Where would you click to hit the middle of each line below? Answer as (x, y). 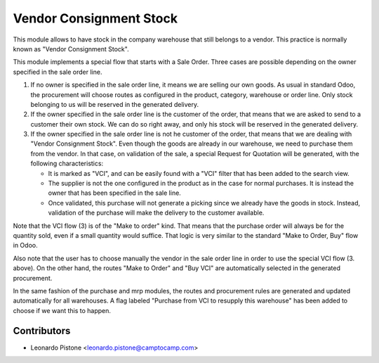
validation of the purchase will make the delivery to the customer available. (156, 213)
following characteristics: (67, 164)
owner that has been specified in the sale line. (115, 193)
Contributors (42, 331)
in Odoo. (25, 246)
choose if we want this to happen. (62, 310)
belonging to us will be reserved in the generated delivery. (115, 104)
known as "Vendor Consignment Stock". (71, 49)
